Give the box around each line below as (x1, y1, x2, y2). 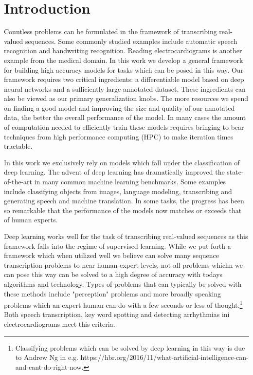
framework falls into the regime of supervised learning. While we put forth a (4, 240, 231, 251)
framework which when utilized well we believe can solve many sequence (4, 250, 219, 260)
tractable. (4, 141, 33, 151)
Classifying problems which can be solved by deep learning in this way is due (15, 342, 245, 353)
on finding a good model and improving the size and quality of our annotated (4, 102, 235, 113)
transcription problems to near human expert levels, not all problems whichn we (4, 259, 243, 270)
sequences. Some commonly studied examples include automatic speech (25, 36, 237, 46)
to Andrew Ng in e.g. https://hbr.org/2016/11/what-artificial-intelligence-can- (15, 352, 249, 362)
